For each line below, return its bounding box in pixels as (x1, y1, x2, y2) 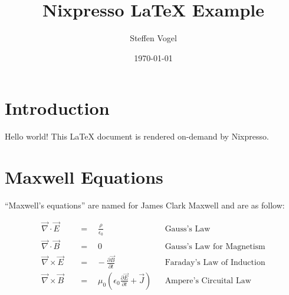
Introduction (5, 96, 110, 120)
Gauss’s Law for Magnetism (165, 243, 265, 251)
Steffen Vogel (130, 32, 177, 44)
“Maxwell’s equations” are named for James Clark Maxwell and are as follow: (5, 198, 285, 211)
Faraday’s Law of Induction (165, 258, 265, 267)
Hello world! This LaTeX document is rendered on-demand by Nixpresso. (5, 130, 269, 142)
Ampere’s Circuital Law (165, 276, 251, 285)
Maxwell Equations (5, 165, 163, 189)
